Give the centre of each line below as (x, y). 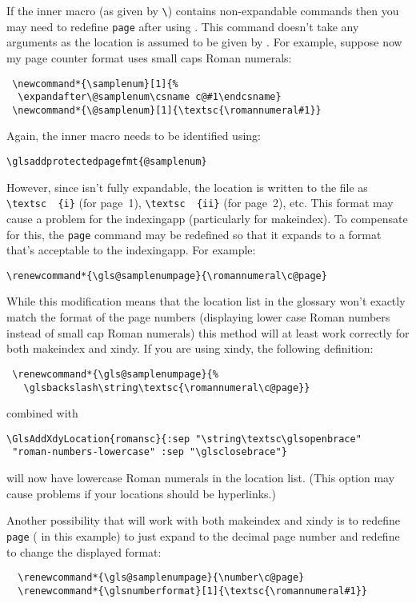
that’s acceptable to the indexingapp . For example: (131, 250)
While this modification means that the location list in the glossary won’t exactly (206, 301)
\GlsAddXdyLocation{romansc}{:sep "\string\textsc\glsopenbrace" (184, 439)
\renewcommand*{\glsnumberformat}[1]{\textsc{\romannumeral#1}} (193, 591)
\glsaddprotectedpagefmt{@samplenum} (107, 162)
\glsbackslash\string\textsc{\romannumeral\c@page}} (167, 387)
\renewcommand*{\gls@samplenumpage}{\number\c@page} (161, 578)
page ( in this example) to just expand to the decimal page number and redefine (203, 535)
